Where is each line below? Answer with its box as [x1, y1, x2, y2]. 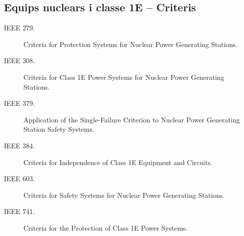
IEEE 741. [4, 206, 35, 216]
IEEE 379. [4, 98, 35, 108]
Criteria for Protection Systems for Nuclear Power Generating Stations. [23, 39, 238, 49]
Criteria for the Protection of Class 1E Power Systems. [23, 222, 188, 233]
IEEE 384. [4, 140, 35, 150]
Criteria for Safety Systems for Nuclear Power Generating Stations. [23, 189, 225, 200]
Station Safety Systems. [23, 124, 94, 134]
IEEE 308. [4, 55, 35, 66]
